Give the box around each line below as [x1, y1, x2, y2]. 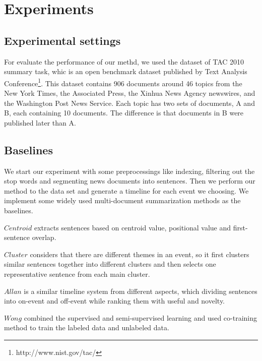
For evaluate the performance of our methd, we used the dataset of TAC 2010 [4, 56, 244, 67]
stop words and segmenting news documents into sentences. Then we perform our [4, 175, 255, 186]
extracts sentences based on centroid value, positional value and [34, 222, 231, 232]
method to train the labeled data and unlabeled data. [4, 322, 169, 333]
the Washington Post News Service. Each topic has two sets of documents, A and [4, 97, 255, 108]
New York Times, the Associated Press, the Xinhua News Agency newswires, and [4, 88, 255, 98]
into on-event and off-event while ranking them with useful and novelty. [4, 295, 225, 306]
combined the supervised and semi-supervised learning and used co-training [24, 312, 257, 323]
